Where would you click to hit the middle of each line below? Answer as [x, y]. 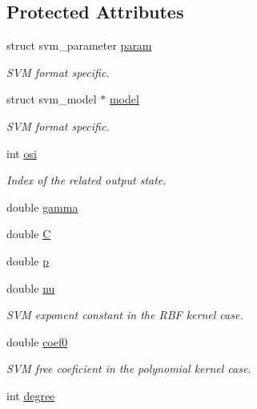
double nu [31, 288]
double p [28, 260]
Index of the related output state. [86, 180]
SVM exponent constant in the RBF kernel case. [125, 315]
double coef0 [37, 341]
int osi [22, 153]
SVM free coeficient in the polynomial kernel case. [129, 369]
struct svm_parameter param [79, 45]
